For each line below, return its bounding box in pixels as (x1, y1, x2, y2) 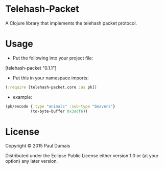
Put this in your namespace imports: (12, 75, 89, 81)
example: (12, 94, 32, 100)
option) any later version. (5, 158, 58, 164)
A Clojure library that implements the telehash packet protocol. (5, 20, 137, 26)
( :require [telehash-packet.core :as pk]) (5, 84, 97, 90)
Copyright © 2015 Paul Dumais (5, 143, 71, 149)
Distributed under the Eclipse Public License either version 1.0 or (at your (5, 153, 159, 159)
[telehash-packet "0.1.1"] (5, 65, 57, 71)
